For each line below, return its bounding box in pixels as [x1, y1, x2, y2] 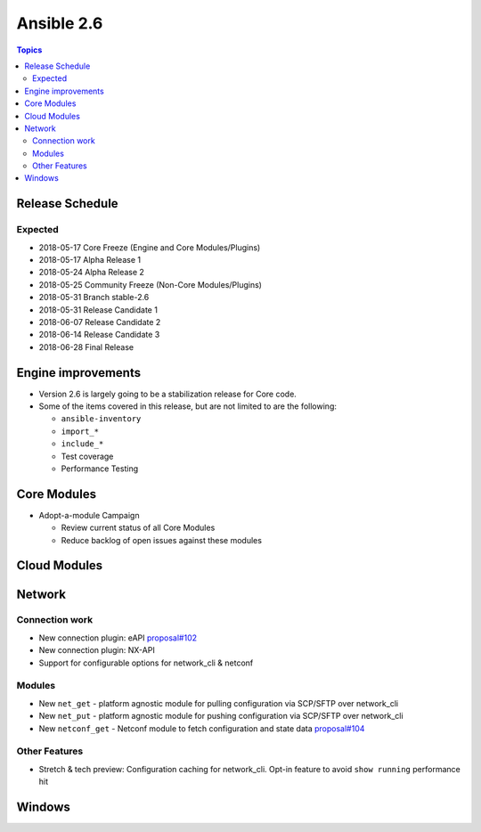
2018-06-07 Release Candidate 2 [38, 316, 161, 327]
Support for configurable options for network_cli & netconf [38, 657, 254, 668]
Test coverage [61, 451, 114, 461]
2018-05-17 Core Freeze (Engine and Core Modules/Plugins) [38, 241, 261, 253]
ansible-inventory [61, 414, 142, 424]
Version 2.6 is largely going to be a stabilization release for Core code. [38, 388, 298, 399]
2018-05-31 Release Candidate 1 [38, 304, 158, 315]
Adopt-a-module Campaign [38, 510, 140, 520]
